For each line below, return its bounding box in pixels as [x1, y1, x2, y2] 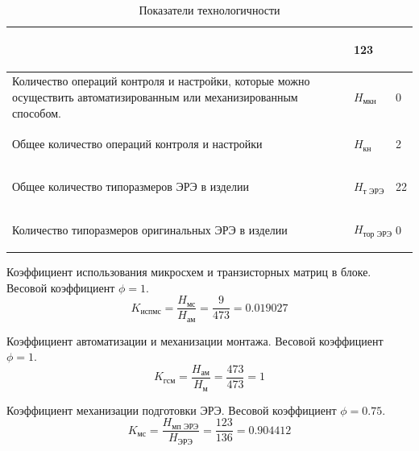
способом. [12, 104, 61, 121]
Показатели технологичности [139, 2, 280, 18]
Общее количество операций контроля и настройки [12, 135, 263, 152]
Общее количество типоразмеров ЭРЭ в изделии [12, 178, 249, 195]
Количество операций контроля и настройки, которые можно [12, 72, 310, 89]
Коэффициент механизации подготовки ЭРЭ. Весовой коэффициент [6, 401, 337, 418]
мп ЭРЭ [172, 422, 199, 431]
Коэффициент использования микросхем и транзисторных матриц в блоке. [6, 263, 371, 280]
